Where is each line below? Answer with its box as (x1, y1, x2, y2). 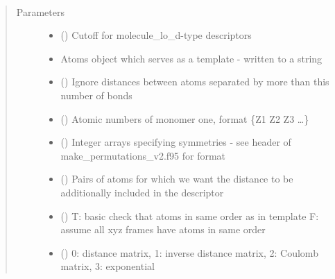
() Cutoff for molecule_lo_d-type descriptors (60, 28, 252, 42)
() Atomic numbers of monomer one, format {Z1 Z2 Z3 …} (60, 111, 309, 126)
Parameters (16, 4, 65, 19)
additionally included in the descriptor (60, 185, 224, 199)
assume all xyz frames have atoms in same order (60, 222, 266, 237)
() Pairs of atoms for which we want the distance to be (60, 171, 293, 186)
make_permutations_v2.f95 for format (60, 148, 226, 162)
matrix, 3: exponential (60, 259, 155, 273)
